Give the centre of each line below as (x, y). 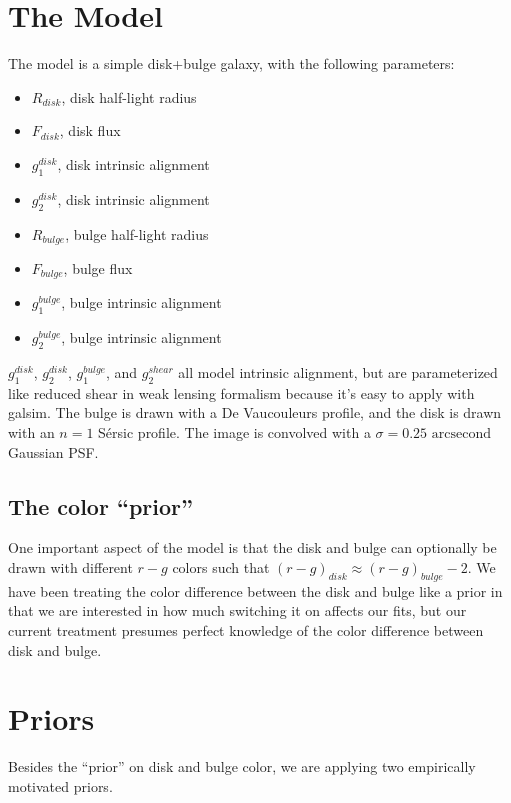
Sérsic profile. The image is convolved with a (234, 431)
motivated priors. (60, 785)
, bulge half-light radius (137, 233)
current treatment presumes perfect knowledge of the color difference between (246, 629)
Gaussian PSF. (53, 451)
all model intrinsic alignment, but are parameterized (338, 372)
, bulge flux (98, 267)
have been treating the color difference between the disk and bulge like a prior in (255, 590)
